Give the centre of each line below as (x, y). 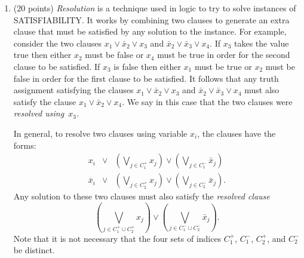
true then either (42, 55)
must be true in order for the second (224, 55)
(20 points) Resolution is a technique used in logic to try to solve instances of (155, 8)
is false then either (147, 66)
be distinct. (34, 250)
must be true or (223, 66)
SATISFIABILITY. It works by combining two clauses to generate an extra (151, 19)
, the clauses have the (237, 133)
